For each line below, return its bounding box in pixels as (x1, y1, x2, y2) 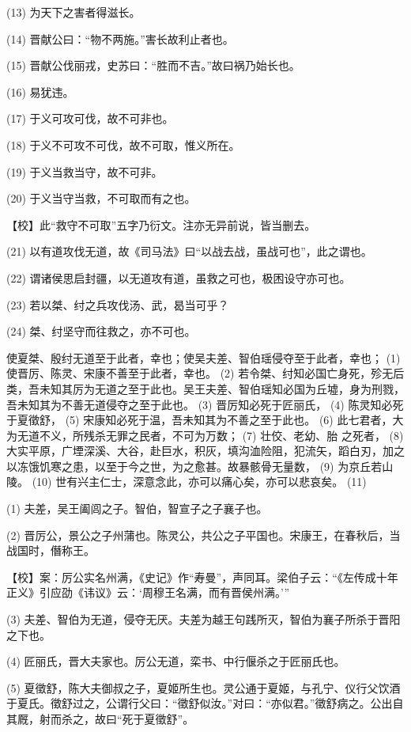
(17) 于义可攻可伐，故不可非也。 (6, 110, 174, 127)
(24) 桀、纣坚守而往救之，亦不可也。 (6, 323, 196, 339)
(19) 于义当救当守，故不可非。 (6, 163, 163, 180)
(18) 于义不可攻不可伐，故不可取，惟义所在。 (6, 136, 240, 153)
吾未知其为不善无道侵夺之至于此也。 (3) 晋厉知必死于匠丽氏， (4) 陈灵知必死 (6, 396, 404, 412)
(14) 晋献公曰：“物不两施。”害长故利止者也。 (6, 30, 234, 47)
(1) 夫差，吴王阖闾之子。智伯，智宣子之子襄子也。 (6, 500, 268, 517)
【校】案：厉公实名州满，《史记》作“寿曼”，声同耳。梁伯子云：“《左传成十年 (6, 568, 398, 585)
